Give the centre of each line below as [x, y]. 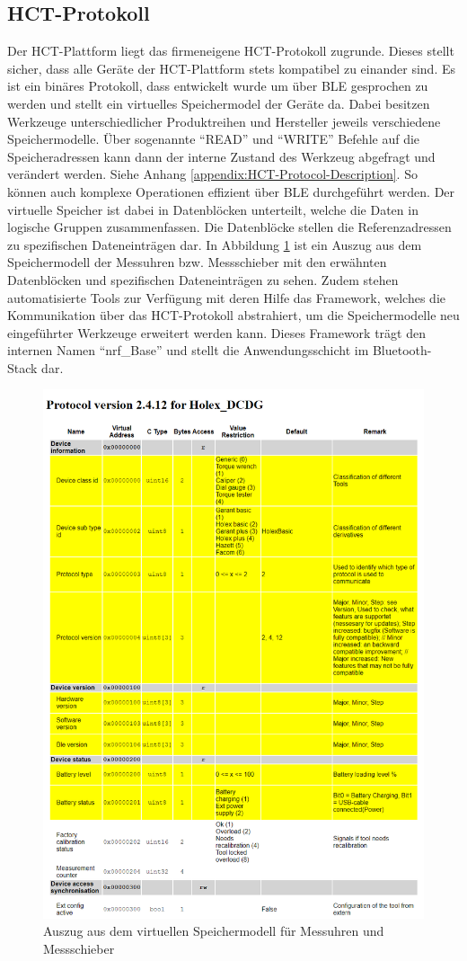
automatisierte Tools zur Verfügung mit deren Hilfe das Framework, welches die [226, 297]
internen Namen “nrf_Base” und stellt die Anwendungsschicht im [188, 350]
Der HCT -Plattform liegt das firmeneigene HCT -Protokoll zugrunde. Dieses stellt [231, 51]
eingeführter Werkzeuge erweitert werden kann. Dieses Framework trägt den [216, 332]
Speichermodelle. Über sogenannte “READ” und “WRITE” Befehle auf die [214, 139]
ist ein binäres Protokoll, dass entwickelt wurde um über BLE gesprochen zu [218, 86]
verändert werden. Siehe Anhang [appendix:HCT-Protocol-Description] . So [212, 174]
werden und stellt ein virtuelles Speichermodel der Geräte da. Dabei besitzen [219, 103]
